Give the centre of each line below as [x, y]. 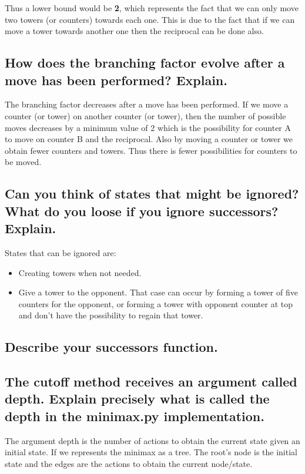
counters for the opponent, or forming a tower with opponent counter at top [156, 303]
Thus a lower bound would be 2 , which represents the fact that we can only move [152, 8]
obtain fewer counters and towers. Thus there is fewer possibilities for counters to [151, 150]
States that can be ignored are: [61, 252]
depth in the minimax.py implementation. [135, 416]
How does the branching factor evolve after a [145, 63]
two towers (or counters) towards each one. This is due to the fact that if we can [150, 19]
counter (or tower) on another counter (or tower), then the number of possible [145, 115]
